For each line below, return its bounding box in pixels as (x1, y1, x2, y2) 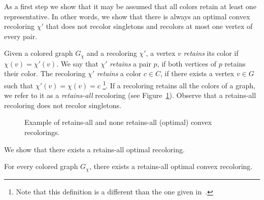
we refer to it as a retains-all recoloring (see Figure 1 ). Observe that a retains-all (4, 90, 256, 101)
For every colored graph (4, 161, 78, 172)
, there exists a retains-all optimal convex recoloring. (89, 161, 253, 172)
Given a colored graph (4, 48, 73, 58)
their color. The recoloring (4, 68, 86, 79)
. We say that (56, 58, 98, 69)
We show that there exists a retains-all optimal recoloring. (4, 144, 185, 154)
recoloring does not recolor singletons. (4, 99, 121, 110)
